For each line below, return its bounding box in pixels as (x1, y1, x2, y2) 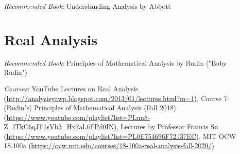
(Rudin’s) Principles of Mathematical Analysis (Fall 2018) (4, 103, 176, 113)
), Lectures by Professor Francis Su (114, 121, 218, 132)
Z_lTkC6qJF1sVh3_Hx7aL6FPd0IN (4, 121, 114, 132)
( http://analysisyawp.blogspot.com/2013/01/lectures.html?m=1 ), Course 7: (4, 93, 229, 103)
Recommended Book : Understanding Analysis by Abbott (4, 1, 171, 11)
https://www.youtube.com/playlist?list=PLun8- (6, 112, 150, 122)
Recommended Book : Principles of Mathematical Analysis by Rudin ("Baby (4, 57, 227, 68)
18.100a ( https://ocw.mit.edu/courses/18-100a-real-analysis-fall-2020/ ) (4, 140, 214, 151)
